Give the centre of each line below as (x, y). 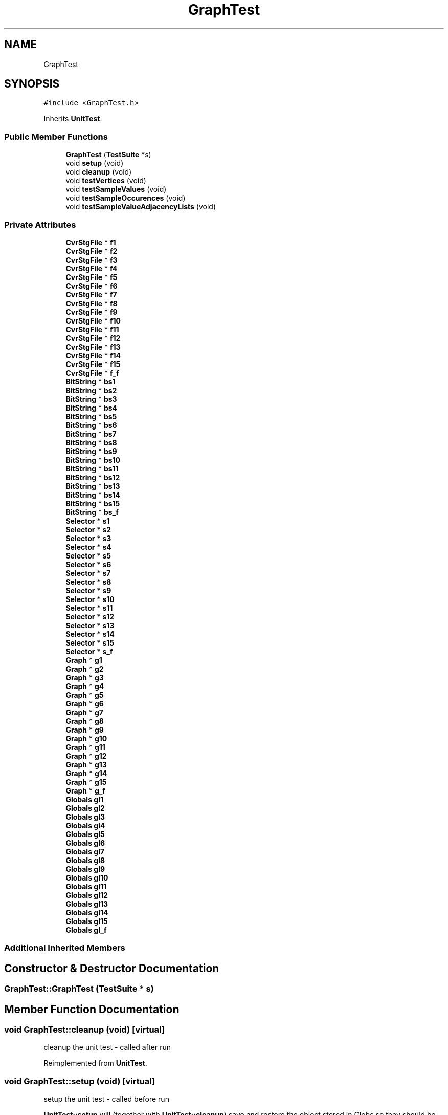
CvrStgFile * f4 (92, 268)
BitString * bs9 (91, 451)
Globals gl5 (85, 834)
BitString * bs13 (93, 486)
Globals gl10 (87, 877)
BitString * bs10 (93, 460)
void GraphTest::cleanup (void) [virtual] (84, 1030)
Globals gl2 (85, 808)
